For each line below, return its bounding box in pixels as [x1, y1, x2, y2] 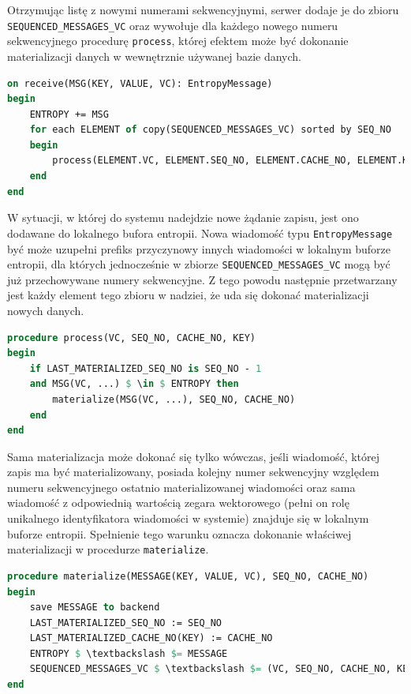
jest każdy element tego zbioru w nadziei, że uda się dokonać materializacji [7, 287, 369, 303]
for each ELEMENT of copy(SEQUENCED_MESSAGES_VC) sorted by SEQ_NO [29, 124, 391, 136]
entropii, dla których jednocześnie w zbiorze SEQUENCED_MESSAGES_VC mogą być [7, 256, 390, 272]
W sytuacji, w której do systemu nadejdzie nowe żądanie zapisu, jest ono [7, 209, 359, 226]
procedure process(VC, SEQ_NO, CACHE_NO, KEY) [7, 332, 256, 343]
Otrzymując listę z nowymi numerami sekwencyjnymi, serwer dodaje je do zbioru [7, 2, 399, 17]
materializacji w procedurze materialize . [7, 541, 209, 557]
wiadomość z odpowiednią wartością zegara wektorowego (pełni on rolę [7, 494, 349, 511]
